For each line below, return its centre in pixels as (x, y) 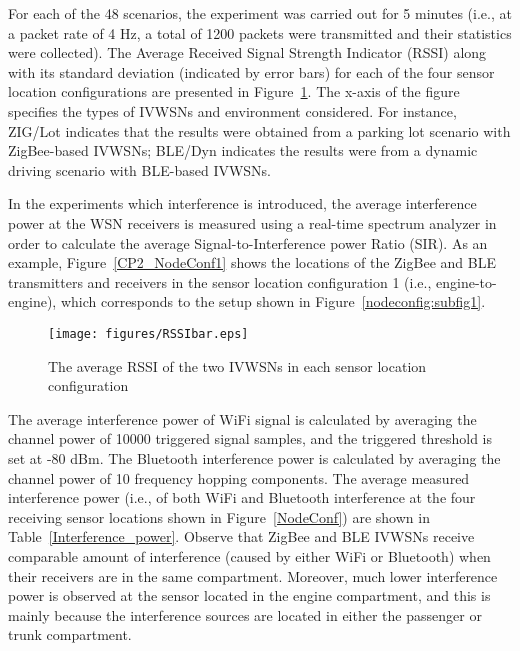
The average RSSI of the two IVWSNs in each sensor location (237, 365)
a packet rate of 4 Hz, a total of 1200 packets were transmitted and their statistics (260, 32)
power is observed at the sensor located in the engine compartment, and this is (249, 595)
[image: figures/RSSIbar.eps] (148, 333)
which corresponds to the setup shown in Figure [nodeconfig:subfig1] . (273, 301)
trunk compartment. (70, 634)
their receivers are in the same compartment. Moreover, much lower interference (253, 575)
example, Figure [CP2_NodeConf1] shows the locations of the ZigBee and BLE (252, 262)
